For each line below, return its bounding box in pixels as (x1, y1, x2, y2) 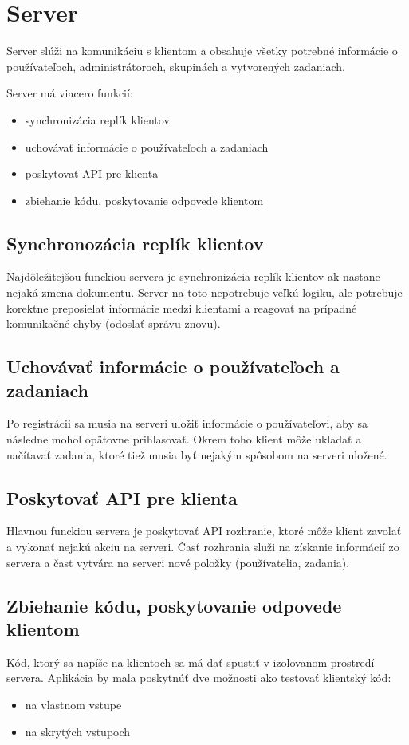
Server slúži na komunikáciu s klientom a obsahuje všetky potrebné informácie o (6, 42, 398, 59)
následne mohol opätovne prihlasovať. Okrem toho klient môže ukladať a (6, 431, 362, 447)
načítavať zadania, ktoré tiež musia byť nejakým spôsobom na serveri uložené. (6, 446, 387, 463)
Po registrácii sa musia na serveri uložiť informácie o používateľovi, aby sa (6, 415, 368, 432)
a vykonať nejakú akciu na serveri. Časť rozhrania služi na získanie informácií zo (6, 538, 399, 555)
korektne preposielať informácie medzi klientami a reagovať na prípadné (6, 299, 357, 316)
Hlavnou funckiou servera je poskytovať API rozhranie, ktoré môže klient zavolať (6, 522, 402, 539)
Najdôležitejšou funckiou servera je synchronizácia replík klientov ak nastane (6, 268, 380, 285)
